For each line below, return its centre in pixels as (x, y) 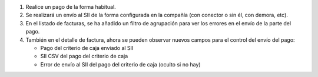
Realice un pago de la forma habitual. (71, 7)
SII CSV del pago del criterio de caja (84, 56)
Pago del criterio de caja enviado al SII (87, 48)
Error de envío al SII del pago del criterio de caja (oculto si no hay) (120, 64)
